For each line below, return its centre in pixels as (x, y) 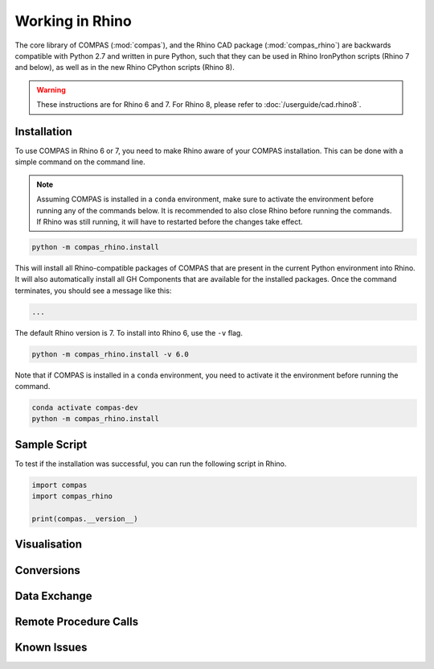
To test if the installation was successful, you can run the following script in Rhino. (151, 464)
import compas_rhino (72, 496)
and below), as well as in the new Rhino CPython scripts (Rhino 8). (125, 68)
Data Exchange (53, 596)
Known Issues (51, 647)
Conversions (47, 570)
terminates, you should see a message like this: (93, 291)
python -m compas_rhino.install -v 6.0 (110, 354)
